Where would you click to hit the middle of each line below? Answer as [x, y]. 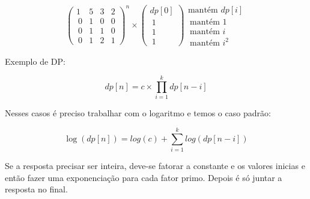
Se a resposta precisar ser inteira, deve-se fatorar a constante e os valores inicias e [155, 166]
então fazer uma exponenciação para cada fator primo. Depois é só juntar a [144, 177]
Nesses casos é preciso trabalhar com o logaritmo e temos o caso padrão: [138, 113]
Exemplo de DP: [35, 61]
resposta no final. [36, 189]
